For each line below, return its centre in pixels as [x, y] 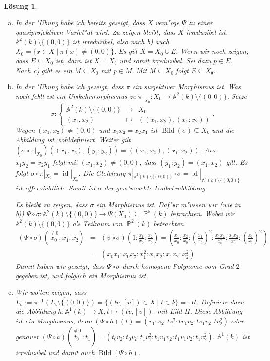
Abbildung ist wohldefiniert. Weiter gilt [73, 139]
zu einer [200, 22]
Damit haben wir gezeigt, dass [60, 266]
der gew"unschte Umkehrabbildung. [156, 188]
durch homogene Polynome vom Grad [178, 266]
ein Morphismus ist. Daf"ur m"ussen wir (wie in [168, 204]
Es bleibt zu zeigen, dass [51, 204]
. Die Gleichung [102, 173]
